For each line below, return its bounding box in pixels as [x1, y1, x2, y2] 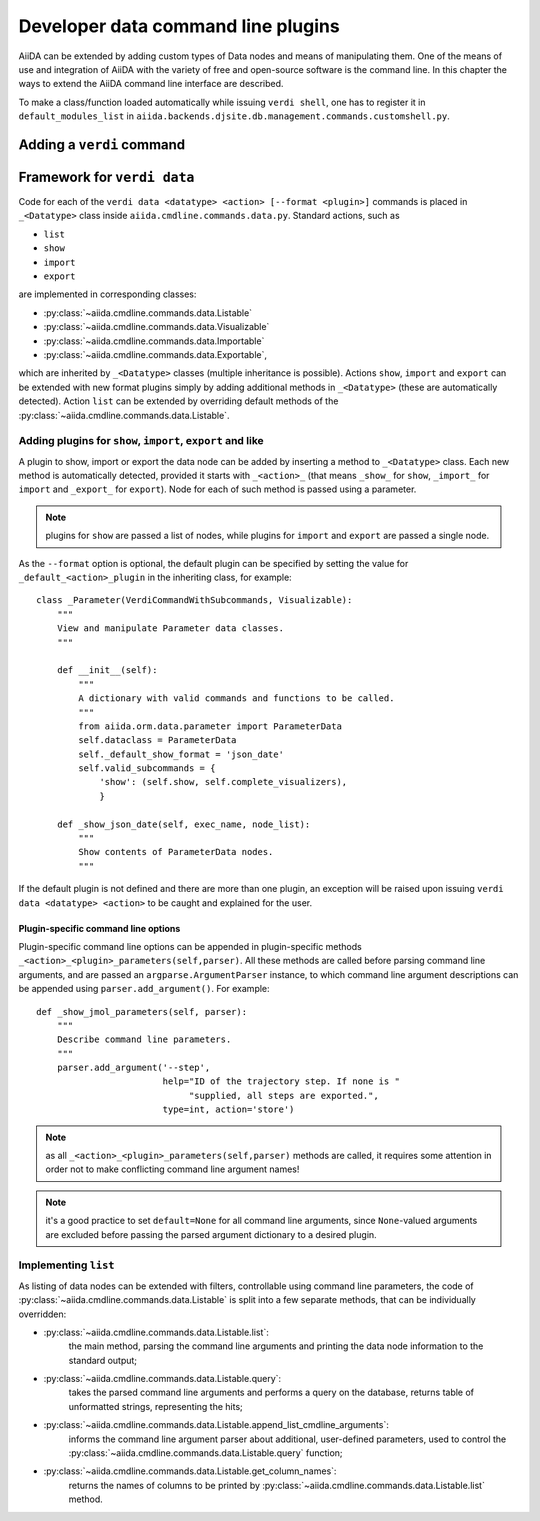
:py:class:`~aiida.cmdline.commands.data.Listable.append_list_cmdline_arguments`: [43, 1419, 389, 1431]
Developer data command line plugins [18, 15, 340, 37]
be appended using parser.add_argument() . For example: [18, 983, 270, 995]
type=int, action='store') [162, 1104, 295, 1115]
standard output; [68, 1354, 138, 1366]
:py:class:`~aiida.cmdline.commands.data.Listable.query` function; [68, 1447, 344, 1459]
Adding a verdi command [18, 136, 186, 153]
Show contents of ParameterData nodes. [78, 846, 274, 858]
